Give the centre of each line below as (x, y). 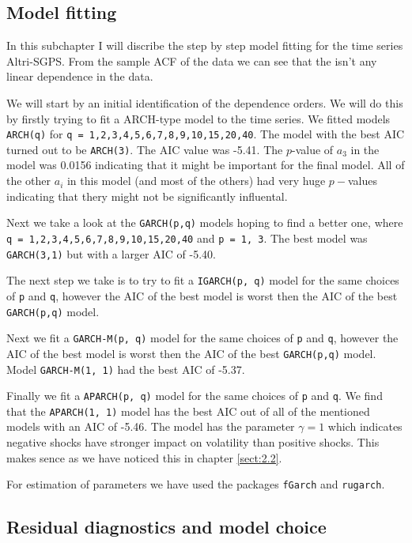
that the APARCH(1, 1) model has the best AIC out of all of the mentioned (188, 411)
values (363, 181)
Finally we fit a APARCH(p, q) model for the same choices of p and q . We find (195, 396)
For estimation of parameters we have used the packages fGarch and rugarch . (196, 484)
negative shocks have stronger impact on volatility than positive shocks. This (193, 442)
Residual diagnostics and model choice (166, 527)
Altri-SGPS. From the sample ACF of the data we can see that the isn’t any (192, 60)
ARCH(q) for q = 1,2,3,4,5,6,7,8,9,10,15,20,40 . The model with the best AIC (206, 134)
